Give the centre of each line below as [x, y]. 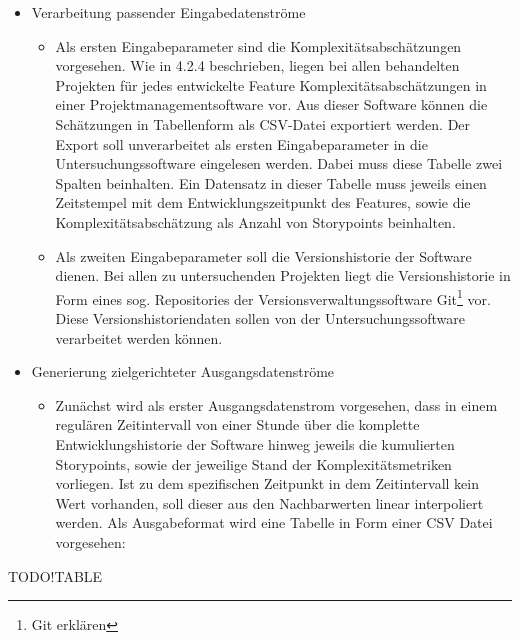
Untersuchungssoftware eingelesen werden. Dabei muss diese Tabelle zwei [279, 163]
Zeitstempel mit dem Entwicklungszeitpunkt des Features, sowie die [263, 202]
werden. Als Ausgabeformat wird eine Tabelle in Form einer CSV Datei [274, 522]
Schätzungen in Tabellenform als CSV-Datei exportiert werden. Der [263, 123]
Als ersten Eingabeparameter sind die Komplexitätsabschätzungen [258, 45]
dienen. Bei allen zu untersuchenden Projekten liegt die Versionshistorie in [283, 275]
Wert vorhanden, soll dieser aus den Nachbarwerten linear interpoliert [269, 502]
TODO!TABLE [55, 575]
